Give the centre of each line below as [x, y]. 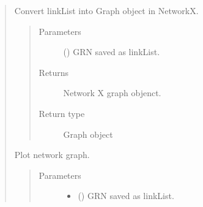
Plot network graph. [52, 155]
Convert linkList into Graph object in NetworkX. [106, 10]
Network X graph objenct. [112, 93]
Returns [54, 72]
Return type [62, 113]
